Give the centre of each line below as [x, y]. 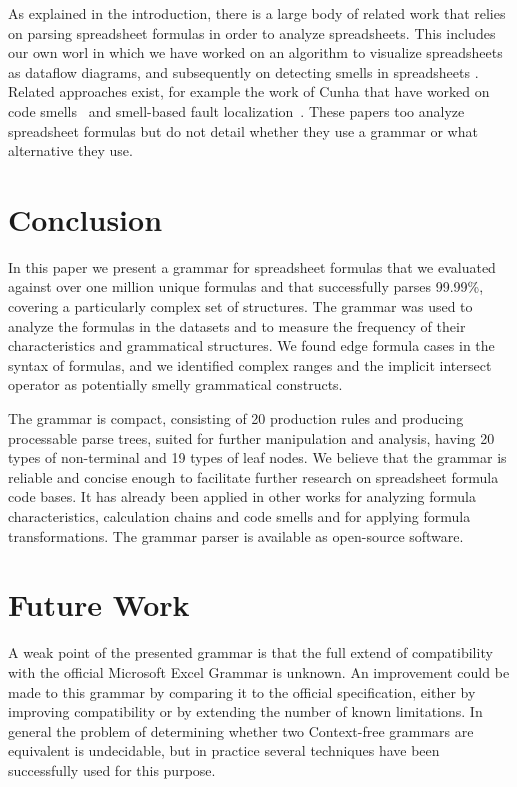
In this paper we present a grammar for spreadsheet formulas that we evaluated [252, 266]
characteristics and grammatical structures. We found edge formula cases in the [251, 345]
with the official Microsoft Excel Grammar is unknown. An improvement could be [259, 671]
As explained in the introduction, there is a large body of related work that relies [257, 13]
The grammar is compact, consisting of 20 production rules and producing [236, 418]
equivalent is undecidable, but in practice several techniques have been [224, 750]
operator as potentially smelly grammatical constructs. [175, 384]
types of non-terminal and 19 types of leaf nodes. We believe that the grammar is [257, 457]
